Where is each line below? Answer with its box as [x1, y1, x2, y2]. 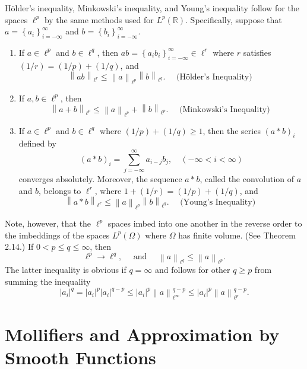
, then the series [202, 124, 261, 136]
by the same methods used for [44, 13, 154, 26]
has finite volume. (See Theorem [178, 228, 296, 241]
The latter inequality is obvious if [5, 263, 126, 276]
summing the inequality [5, 275, 91, 287]
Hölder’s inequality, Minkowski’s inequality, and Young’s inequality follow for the [5, 2, 299, 14]
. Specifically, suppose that [185, 13, 282, 26]
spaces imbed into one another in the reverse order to [107, 217, 302, 230]
